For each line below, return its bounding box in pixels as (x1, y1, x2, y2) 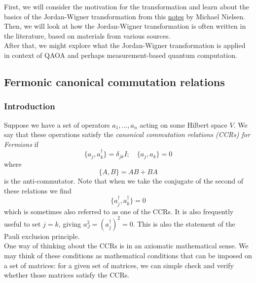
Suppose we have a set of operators (4, 119, 110, 130)
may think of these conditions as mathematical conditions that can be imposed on (4, 250, 252, 260)
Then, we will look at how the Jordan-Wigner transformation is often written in (4, 21, 246, 31)
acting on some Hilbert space (140, 119, 227, 130)
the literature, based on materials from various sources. (4, 30, 171, 41)
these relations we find (4, 185, 72, 195)
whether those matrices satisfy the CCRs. (4, 270, 130, 280)
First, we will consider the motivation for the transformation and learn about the (4, 1, 249, 11)
